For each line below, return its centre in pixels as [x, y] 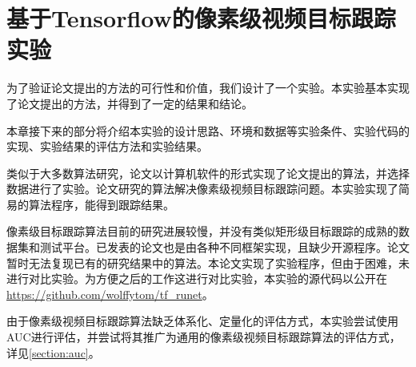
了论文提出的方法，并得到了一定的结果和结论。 [130, 103]
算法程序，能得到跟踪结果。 [101, 204]
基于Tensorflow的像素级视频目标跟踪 [201, 18]
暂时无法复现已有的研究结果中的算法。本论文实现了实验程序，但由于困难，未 [208, 262]
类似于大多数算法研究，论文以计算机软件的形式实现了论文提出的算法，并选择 [208, 173]
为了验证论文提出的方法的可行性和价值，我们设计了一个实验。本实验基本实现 [208, 88]
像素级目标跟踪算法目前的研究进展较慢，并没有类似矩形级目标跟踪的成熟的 [202, 231]
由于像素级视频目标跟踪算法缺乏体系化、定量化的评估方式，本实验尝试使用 [202, 321]
